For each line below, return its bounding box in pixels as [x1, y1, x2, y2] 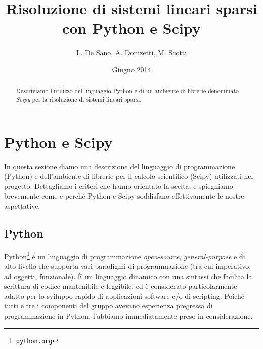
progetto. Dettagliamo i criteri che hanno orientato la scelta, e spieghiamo [4, 180, 233, 191]
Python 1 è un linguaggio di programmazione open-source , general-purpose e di [4, 249, 245, 261]
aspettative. [4, 200, 40, 211]
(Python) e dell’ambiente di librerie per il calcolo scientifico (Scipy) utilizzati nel [4, 171, 253, 181]
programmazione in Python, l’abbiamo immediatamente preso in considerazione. [4, 310, 253, 321]
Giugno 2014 [112, 64, 151, 74]
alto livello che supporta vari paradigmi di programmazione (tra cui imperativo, [4, 260, 251, 271]
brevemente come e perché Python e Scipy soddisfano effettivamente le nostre [4, 190, 244, 201]
